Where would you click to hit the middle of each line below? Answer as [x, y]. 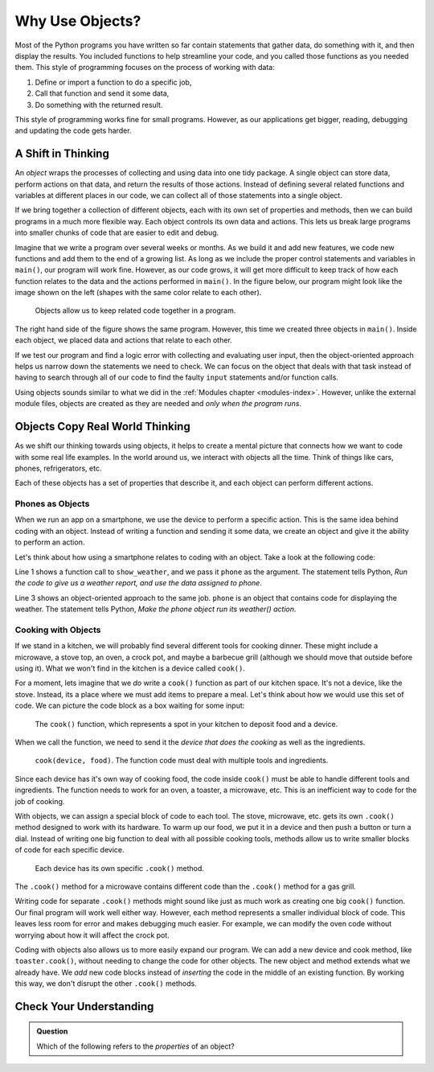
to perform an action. [50, 542]
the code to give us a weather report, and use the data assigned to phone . [139, 583]
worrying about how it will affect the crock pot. [92, 935]
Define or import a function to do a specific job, [113, 82]
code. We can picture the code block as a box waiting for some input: [130, 706]
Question [52, 1031]
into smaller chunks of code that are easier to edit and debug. [117, 232]
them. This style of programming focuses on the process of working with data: [145, 68]
